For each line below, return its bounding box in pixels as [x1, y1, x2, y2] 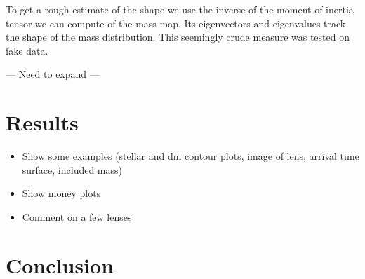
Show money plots [22, 186, 101, 200]
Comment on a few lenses [22, 209, 132, 224]
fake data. [6, 43, 48, 57]
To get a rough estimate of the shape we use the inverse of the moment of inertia [6, 2, 354, 16]
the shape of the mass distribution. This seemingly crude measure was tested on [6, 29, 350, 44]
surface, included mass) [22, 162, 123, 177]
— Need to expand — [6, 67, 100, 81]
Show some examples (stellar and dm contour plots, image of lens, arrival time [22, 149, 359, 163]
